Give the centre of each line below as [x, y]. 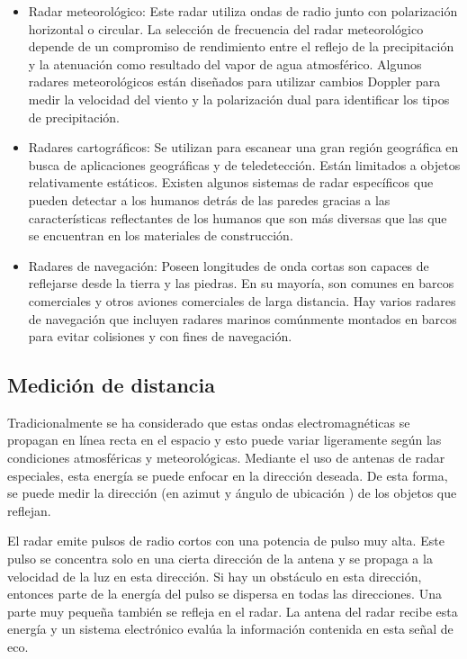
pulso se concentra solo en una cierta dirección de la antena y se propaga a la [220, 559]
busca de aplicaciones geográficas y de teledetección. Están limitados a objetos [244, 164]
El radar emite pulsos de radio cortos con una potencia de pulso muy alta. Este [226, 541]
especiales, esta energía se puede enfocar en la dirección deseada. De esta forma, [228, 475]
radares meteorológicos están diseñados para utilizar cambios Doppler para [234, 81]
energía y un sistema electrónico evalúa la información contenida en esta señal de [230, 629]
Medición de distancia [111, 385]
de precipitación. [74, 117]
